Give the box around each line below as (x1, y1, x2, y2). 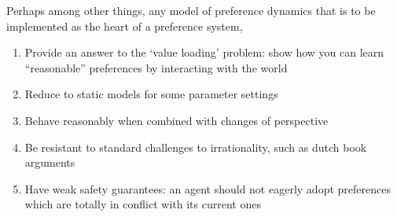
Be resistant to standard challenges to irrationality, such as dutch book (24, 138, 367, 155)
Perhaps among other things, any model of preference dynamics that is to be (6, 2, 376, 18)
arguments (24, 154, 75, 171)
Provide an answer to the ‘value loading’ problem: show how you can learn (24, 44, 384, 61)
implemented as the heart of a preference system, (6, 17, 243, 34)
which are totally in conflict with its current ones (24, 196, 261, 212)
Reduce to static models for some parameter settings (24, 86, 278, 102)
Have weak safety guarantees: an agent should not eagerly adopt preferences (24, 180, 391, 197)
